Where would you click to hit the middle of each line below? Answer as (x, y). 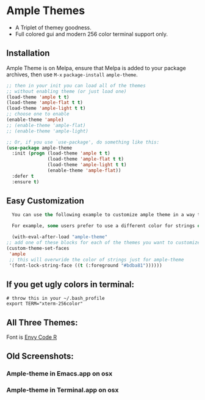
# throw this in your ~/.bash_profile (56, 299)
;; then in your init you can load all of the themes (76, 85)
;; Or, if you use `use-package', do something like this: (83, 142)
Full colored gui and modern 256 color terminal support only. (92, 34)
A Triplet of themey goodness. (53, 27)
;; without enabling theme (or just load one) (67, 91)
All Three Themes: (42, 322)
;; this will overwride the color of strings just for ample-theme (96, 260)
